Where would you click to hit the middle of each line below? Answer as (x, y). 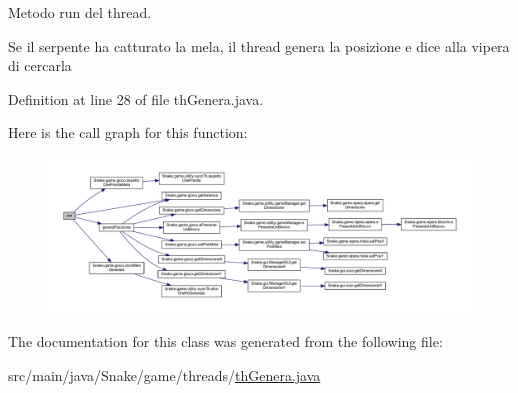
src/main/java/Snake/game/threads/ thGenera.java (164, 374)
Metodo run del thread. (80, 12)
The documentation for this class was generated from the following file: (225, 341)
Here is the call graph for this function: (128, 132)
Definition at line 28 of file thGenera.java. (136, 98)
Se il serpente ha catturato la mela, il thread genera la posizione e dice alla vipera (259, 45)
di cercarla (40, 65)
